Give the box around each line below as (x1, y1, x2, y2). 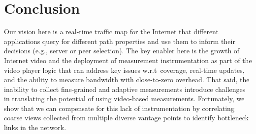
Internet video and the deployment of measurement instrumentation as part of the (4, 55, 252, 65)
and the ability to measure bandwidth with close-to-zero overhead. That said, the (4, 74, 250, 85)
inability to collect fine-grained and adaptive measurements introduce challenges (4, 84, 246, 94)
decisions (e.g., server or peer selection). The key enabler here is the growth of (4, 45, 240, 56)
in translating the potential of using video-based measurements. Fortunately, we (4, 93, 245, 104)
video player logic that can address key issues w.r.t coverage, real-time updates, (4, 65, 245, 75)
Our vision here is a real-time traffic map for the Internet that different (4, 26, 219, 37)
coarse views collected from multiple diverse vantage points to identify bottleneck (4, 112, 249, 123)
